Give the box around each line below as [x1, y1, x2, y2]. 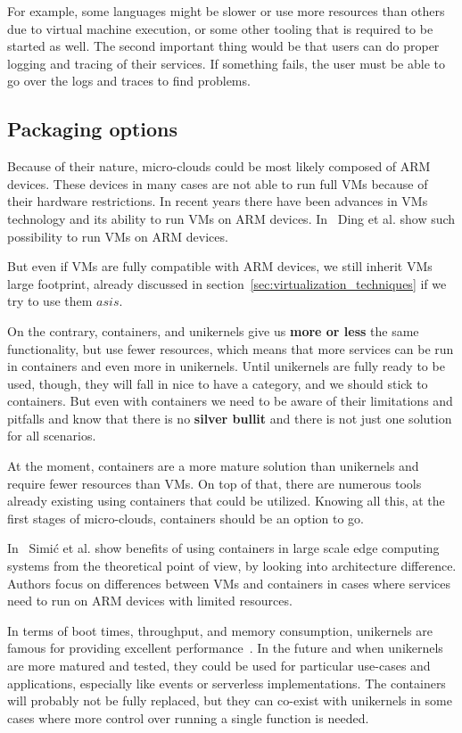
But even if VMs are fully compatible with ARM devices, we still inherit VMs [7, 257, 433, 276]
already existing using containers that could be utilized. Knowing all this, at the [7, 491, 445, 510]
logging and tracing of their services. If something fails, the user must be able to [7, 54, 445, 72]
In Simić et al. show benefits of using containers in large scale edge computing [7, 539, 440, 557]
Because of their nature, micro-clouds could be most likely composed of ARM [7, 157, 431, 176]
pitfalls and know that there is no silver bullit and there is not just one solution [7, 408, 452, 427]
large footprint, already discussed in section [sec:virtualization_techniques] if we [7, 274, 447, 292]
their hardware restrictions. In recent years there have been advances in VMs [7, 192, 428, 210]
